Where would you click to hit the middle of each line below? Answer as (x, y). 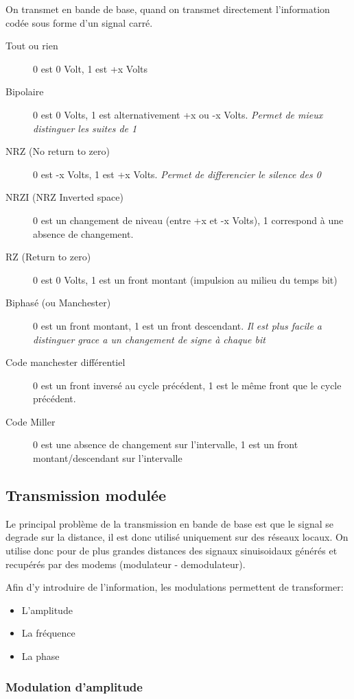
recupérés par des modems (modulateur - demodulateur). (126, 564)
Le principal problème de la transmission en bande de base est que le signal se (169, 523)
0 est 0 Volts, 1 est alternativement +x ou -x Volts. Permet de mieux (178, 114)
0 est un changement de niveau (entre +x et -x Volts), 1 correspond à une (188, 220)
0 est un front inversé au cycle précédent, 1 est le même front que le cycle (187, 385)
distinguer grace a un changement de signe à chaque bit (149, 339)
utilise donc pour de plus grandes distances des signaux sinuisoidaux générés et (172, 551)
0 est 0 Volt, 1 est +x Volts (91, 68)
